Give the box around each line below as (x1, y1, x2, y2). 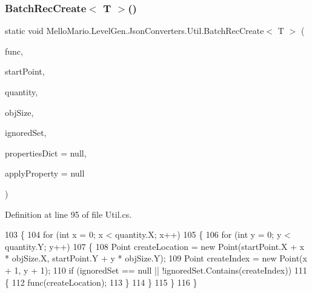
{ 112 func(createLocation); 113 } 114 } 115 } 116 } (5, 275, 197, 288)
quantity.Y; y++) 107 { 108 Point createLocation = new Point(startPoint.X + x (5, 240, 305, 252)
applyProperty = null (5, 167, 85, 180)
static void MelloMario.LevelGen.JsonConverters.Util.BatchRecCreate (5, 24, 264, 37)
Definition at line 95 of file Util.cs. (5, 207, 132, 220)
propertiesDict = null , (5, 146, 87, 159)
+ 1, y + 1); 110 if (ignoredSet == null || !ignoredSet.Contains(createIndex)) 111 (5, 263, 307, 276)
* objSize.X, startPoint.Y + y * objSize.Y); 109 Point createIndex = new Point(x (5, 252, 307, 264)
